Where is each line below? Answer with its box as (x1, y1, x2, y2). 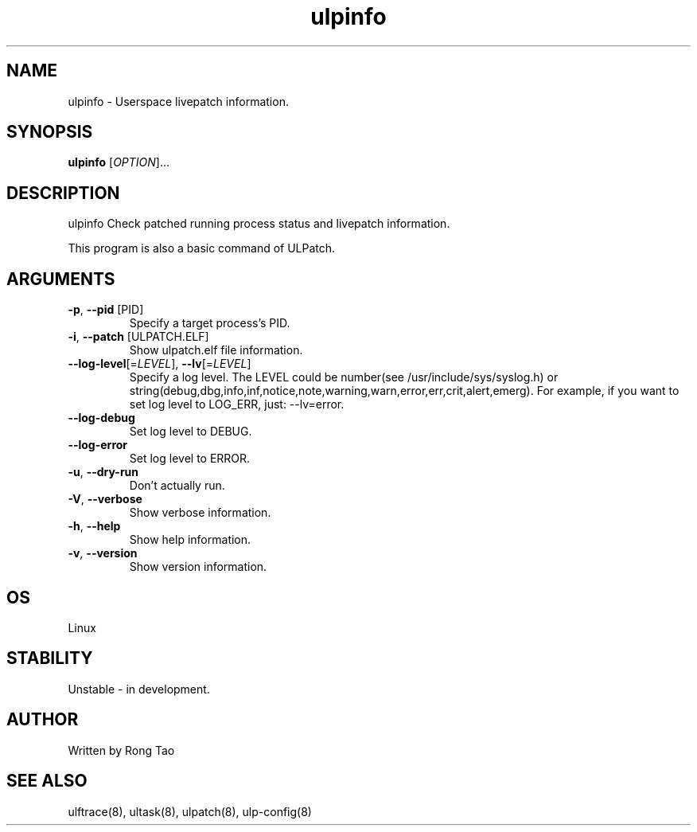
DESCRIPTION (6, 182, 120, 203)
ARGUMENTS (6, 268, 115, 289)
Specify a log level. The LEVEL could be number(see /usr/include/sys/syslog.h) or (129, 370, 559, 385)
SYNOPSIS (6, 122, 93, 143)
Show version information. (129, 560, 267, 574)
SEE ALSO (6, 771, 88, 791)
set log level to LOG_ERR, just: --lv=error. (129, 397, 345, 412)
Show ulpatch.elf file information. (129, 343, 303, 357)
